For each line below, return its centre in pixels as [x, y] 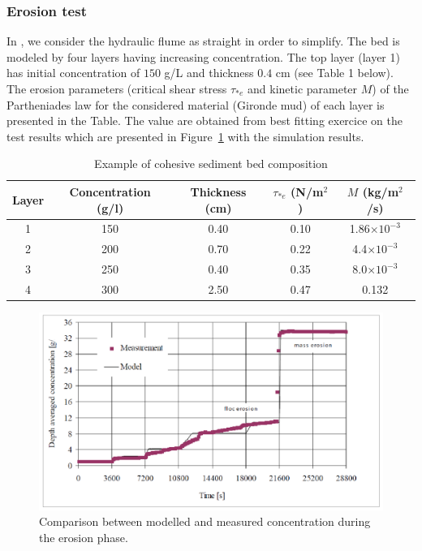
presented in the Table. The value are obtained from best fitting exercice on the [205, 121]
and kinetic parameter [303, 88]
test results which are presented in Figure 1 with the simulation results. [185, 136]
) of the [390, 88]
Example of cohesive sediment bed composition [211, 164]
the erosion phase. [84, 537]
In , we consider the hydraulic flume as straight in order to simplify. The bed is [203, 41]
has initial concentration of [73, 73]
